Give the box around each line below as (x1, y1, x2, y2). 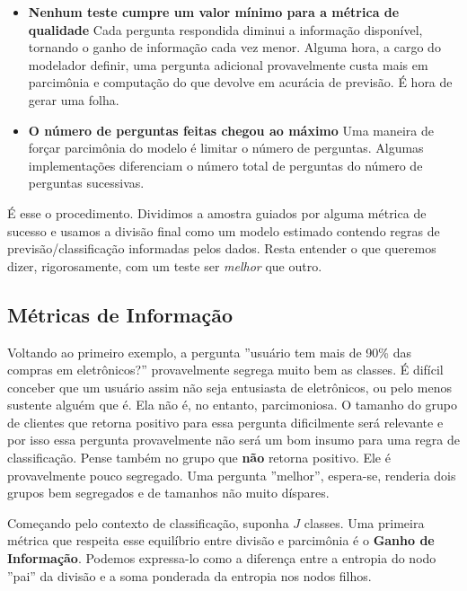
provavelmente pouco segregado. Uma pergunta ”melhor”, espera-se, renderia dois (7, 465, 456, 484)
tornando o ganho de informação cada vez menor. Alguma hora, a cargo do (28, 38, 441, 57)
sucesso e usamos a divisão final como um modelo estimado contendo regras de (7, 221, 440, 240)
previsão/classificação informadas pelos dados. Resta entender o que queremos (7, 239, 436, 258)
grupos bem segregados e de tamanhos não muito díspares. (7, 483, 330, 502)
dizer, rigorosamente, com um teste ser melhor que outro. (7, 256, 322, 275)
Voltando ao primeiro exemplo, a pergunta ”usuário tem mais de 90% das (7, 342, 411, 361)
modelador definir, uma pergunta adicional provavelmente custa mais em (28, 55, 428, 74)
